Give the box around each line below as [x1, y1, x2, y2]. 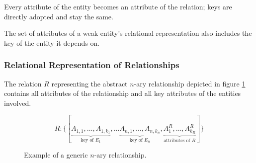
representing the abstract [51, 78, 128, 88]
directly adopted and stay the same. [4, 11, 113, 21]
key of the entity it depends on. [4, 37, 100, 48]
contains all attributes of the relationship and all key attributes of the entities [4, 88, 241, 98]
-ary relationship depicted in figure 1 [134, 78, 246, 88]
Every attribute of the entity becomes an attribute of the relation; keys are [4, 1, 232, 11]
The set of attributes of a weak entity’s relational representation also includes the [4, 28, 252, 38]
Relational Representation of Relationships [4, 59, 179, 71]
